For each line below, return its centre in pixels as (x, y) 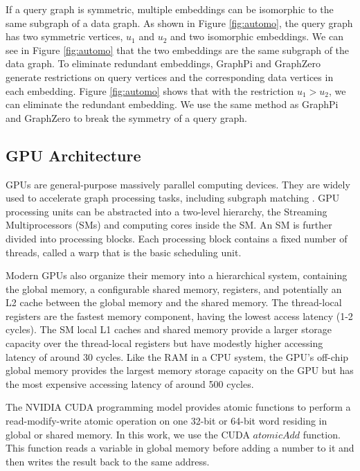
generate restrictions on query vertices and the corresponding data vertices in (170, 77)
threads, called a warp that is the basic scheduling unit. (124, 252)
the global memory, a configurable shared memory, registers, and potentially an (174, 288)
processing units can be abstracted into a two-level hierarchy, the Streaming (166, 211)
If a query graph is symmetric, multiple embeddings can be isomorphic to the (170, 9)
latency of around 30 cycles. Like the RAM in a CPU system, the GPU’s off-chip (177, 356)
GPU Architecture (73, 155)
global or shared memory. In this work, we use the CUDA (128, 434)
